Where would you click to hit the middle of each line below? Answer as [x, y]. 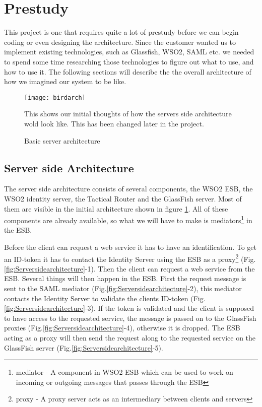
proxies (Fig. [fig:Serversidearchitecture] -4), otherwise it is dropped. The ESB [122, 328]
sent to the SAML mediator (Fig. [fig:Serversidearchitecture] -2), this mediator [123, 288]
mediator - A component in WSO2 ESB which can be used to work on [124, 372]
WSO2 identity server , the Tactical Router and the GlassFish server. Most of [123, 198]
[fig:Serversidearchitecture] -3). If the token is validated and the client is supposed [129, 308]
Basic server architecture [62, 140]
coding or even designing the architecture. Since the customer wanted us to [120, 42]
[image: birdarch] [55, 97]
